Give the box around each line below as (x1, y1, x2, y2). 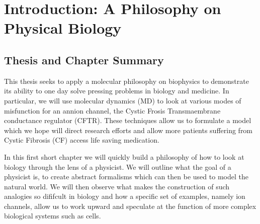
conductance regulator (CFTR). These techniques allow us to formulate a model (4, 115, 251, 126)
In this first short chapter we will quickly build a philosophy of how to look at (4, 151, 244, 162)
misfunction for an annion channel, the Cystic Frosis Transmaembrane (4, 105, 221, 116)
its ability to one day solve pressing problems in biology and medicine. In (4, 85, 229, 96)
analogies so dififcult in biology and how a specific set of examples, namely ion (4, 191, 245, 201)
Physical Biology (4, 18, 122, 38)
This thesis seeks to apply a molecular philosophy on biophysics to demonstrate (4, 75, 249, 86)
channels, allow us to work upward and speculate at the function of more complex (4, 200, 256, 211)
